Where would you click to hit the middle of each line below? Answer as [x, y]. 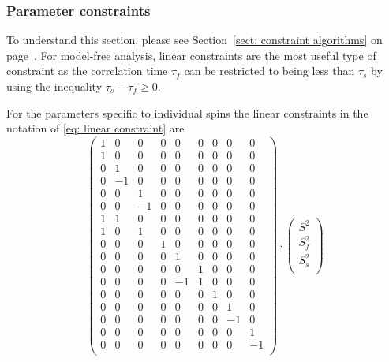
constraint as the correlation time [87, 71]
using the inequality [54, 86]
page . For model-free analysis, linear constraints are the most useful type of [191, 55]
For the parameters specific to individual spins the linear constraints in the [187, 112]
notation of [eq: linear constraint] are [95, 128]
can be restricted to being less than [269, 71]
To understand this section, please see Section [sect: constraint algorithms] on [194, 40]
